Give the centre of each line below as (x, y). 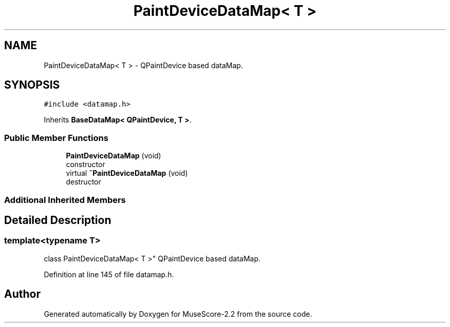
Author (22, 294)
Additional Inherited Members (65, 200)
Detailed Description (58, 220)
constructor (86, 165)
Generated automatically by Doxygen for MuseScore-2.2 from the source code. (178, 314)
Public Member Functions (56, 138)
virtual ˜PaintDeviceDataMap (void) (127, 173)
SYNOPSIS (32, 85)
